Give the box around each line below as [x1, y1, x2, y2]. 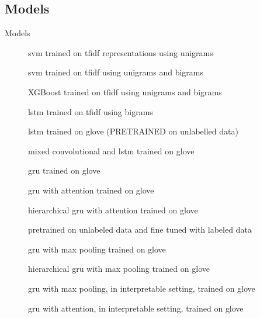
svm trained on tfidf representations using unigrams [28, 46, 213, 58]
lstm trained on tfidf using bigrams [28, 105, 153, 117]
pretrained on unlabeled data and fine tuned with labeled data [28, 223, 252, 236]
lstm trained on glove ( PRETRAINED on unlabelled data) [28, 125, 238, 137]
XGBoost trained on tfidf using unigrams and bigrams [28, 85, 222, 98]
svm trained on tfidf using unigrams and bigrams [28, 66, 203, 78]
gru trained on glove [28, 164, 100, 177]
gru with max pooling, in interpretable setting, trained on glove [28, 282, 255, 294]
